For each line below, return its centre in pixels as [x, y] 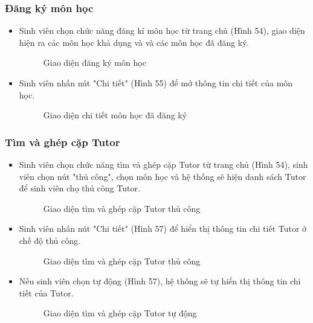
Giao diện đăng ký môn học [95, 62]
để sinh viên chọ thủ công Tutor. [79, 188]
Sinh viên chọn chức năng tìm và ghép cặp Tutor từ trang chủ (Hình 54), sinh [163, 164]
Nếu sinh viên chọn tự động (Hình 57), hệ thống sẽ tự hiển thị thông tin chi [160, 281]
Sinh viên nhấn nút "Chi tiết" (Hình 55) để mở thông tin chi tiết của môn [156, 83]
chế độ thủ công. [50, 240]
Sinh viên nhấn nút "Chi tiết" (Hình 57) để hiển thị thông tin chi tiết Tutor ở [163, 229]
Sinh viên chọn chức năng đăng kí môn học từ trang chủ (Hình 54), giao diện [162, 30]
